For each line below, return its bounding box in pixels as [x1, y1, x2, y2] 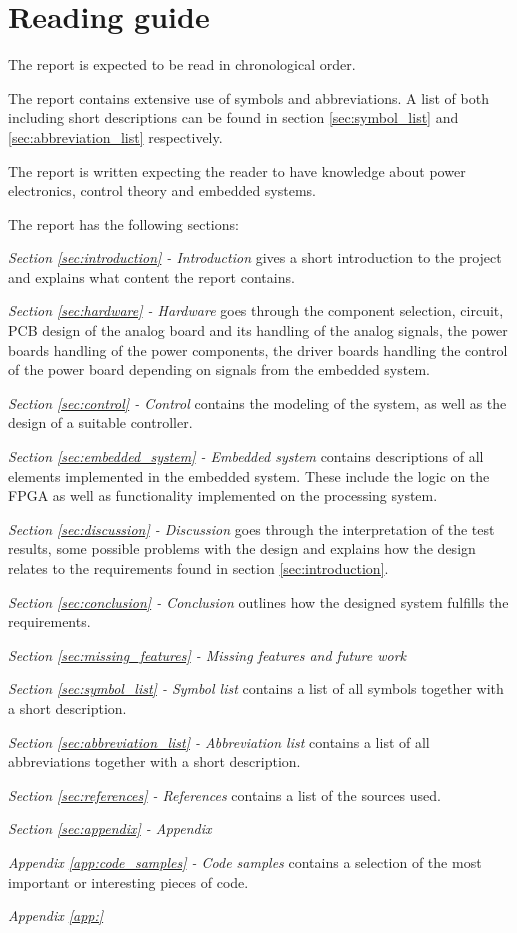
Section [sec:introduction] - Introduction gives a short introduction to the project [8, 247, 502, 268]
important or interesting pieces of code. [8, 871, 249, 892]
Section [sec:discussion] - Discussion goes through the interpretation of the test [8, 518, 495, 539]
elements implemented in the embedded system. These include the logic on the [8, 465, 490, 486]
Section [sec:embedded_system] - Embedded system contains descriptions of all [8, 446, 484, 467]
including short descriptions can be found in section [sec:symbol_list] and [8, 107, 459, 128]
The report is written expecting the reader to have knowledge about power [8, 160, 466, 181]
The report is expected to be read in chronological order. [8, 54, 356, 75]
